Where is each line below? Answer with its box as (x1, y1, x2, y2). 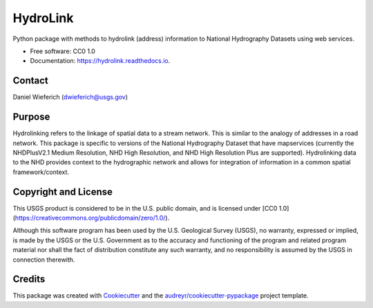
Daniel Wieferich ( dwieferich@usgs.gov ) (12, 93, 128, 102)
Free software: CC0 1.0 (30, 47, 96, 55)
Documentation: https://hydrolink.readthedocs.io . (30, 57, 171, 65)
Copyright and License (12, 186, 113, 198)
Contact (12, 75, 48, 86)
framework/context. (12, 168, 69, 176)
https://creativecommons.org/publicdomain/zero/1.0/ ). (15, 214, 170, 222)
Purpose (12, 111, 50, 123)
